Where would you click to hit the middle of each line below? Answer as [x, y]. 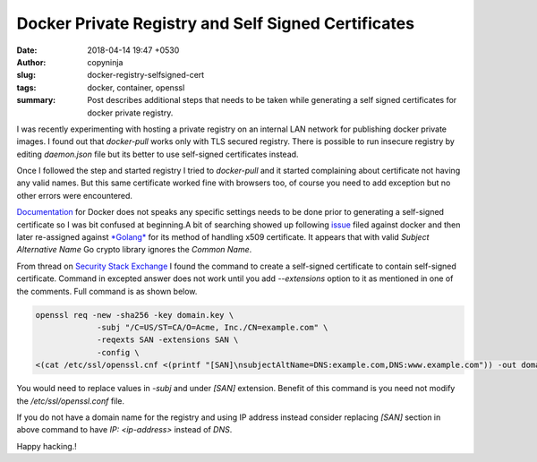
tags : [26, 87]
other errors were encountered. [75, 195]
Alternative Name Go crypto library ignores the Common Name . [134, 250]
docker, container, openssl [136, 87]
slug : [26, 75]
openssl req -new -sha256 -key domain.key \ [135, 315]
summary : [36, 100]
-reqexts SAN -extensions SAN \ [168, 340]
